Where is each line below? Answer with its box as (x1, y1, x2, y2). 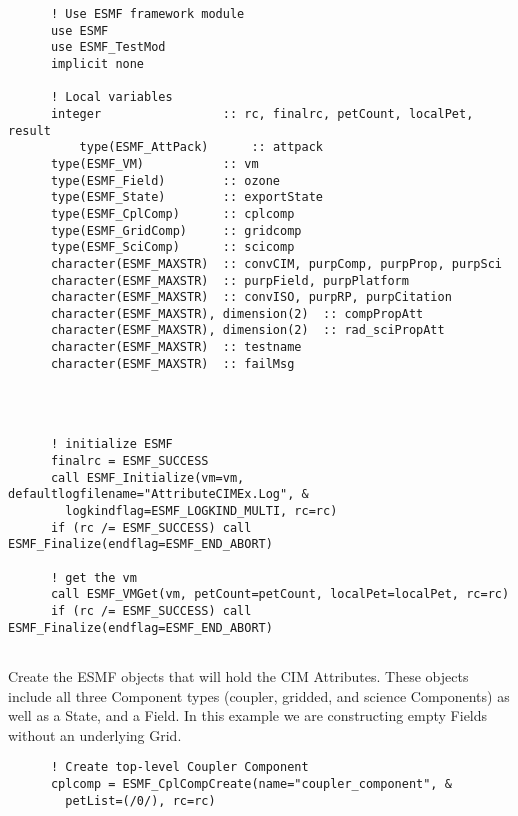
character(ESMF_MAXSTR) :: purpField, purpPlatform (50, 273, 409, 288)
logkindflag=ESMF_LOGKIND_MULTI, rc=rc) (65, 504, 338, 519)
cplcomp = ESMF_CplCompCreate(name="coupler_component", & (50, 776, 452, 791)
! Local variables (50, 90, 173, 105)
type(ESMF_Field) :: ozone (50, 173, 281, 188)
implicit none (50, 56, 145, 71)
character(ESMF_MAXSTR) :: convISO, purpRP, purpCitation (50, 290, 452, 305)
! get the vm (50, 570, 137, 585)
